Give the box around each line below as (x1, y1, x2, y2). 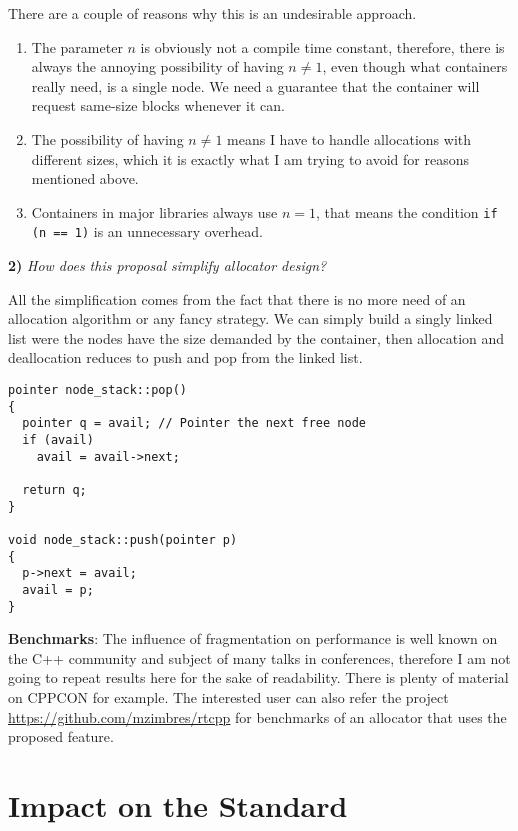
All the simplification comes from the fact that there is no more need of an (8, 288, 466, 309)
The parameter (31, 36, 123, 57)
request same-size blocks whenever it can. (31, 95, 285, 116)
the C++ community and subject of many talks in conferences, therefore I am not (8, 647, 511, 668)
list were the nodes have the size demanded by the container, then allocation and (8, 327, 505, 348)
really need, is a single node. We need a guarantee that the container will (31, 75, 480, 96)
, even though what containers (322, 56, 508, 77)
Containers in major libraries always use (31, 201, 278, 222)
